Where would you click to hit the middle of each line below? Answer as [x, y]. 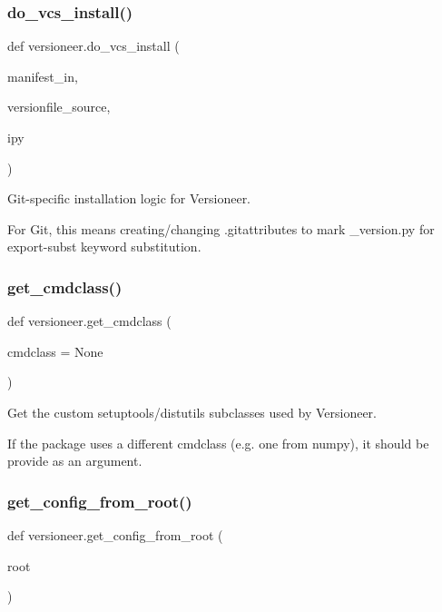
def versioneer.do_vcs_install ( [93, 46]
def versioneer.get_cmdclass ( [89, 321]
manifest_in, [43, 76]
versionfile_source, [59, 107]
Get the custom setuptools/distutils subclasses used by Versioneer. [192, 412]
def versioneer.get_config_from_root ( [115, 534]
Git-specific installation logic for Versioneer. [129, 198]
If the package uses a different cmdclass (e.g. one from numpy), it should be [218, 443]
